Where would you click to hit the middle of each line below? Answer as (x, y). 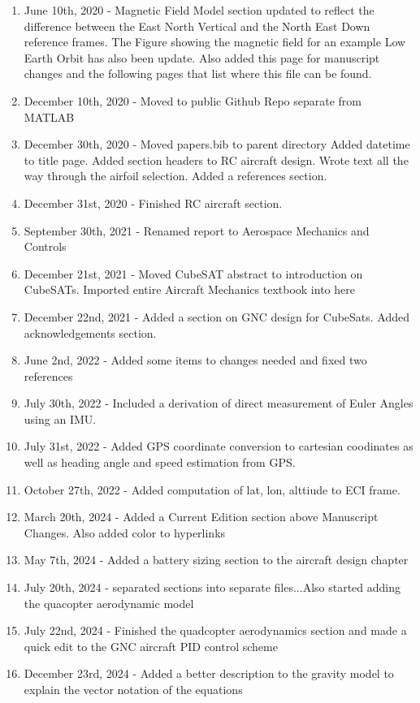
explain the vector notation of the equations (133, 689)
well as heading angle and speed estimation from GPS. (160, 462)
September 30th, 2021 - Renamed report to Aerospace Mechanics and (197, 230)
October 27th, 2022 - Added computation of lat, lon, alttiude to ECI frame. (212, 489)
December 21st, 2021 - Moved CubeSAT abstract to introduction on (193, 273)
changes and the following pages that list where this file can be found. (198, 73)
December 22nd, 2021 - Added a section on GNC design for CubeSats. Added (217, 316)
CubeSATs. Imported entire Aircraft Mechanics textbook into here (189, 289)
